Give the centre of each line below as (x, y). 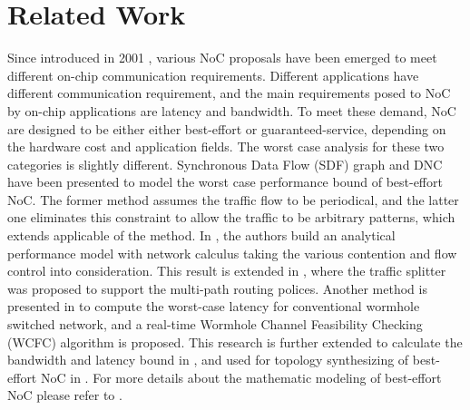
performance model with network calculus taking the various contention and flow (232, 253)
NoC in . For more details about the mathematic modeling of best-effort (241, 377)
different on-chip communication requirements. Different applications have (213, 75)
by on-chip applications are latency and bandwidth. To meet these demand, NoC (232, 110)
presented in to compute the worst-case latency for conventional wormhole (214, 306)
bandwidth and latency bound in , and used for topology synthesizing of (208, 360)
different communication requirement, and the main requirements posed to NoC (229, 93)
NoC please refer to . (65, 395)
